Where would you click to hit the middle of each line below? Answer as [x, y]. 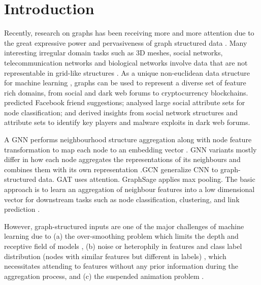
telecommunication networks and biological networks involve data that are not [126, 62]
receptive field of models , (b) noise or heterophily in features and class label [123, 246]
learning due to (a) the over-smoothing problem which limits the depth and [121, 236]
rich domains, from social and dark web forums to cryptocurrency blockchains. [126, 92]
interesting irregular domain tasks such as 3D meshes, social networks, [113, 53]
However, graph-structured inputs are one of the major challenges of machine [124, 226]
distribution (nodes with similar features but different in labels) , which [115, 256]
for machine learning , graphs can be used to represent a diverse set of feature [125, 83]
